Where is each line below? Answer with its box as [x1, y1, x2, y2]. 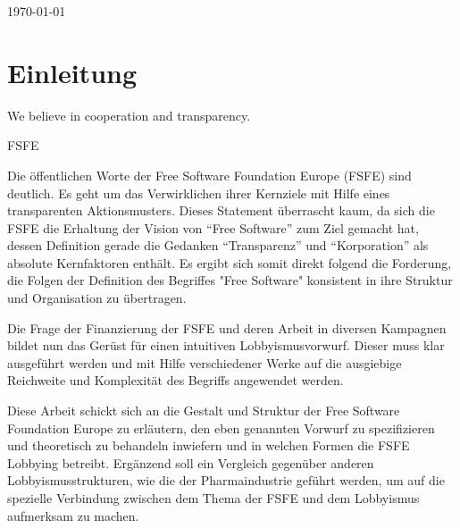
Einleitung [7, 54, 138, 90]
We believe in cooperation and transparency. [7, 105, 251, 124]
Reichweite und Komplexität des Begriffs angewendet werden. [7, 371, 344, 390]
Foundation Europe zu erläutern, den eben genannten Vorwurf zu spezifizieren [7, 418, 435, 437]
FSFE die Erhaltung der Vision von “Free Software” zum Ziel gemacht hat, [7, 218, 419, 237]
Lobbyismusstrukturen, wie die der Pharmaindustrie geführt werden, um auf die [7, 471, 445, 490]
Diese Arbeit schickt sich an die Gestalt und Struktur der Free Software [7, 401, 400, 420]
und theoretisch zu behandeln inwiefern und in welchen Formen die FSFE [7, 436, 410, 455]
